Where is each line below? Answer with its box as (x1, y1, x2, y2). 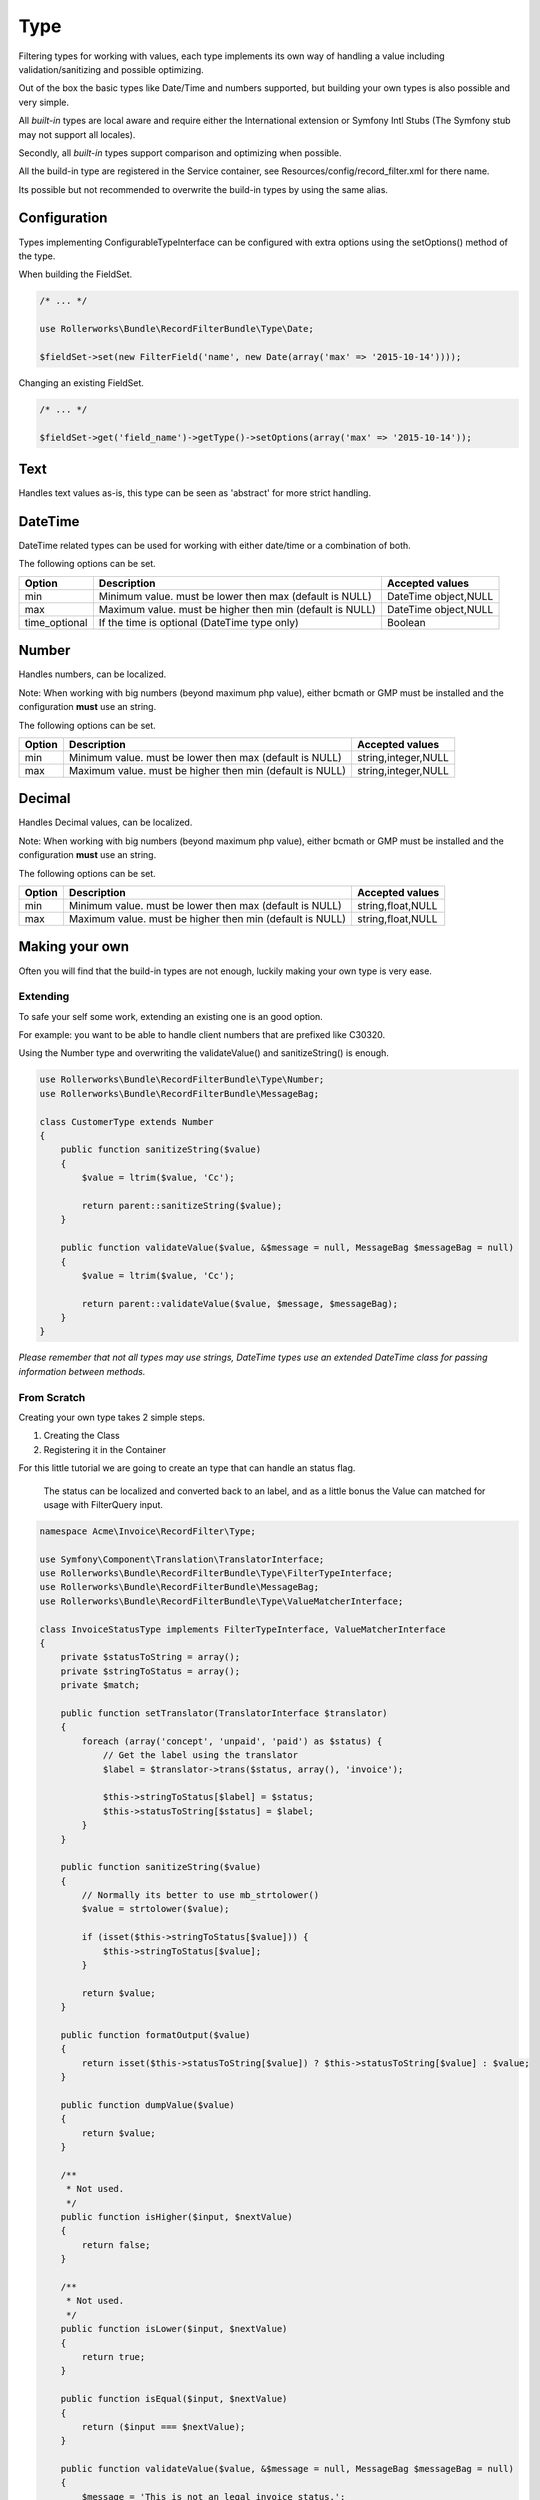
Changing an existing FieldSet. (18, 376, 145, 389)
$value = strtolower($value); (81, 1903, 230, 1915)
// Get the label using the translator (102, 1750, 299, 1761)
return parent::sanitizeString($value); (81, 1200, 283, 1211)
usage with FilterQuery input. (43, 1498, 164, 1510)
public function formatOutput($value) (60, 2029, 251, 2040)
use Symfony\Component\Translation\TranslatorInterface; (39, 1553, 325, 1565)
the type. (18, 250, 56, 262)
